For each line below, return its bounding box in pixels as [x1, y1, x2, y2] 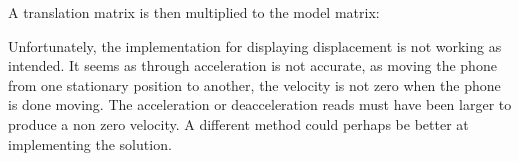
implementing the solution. [8, 133, 172, 154]
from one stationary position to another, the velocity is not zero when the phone [8, 74, 501, 95]
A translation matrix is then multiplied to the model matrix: [8, 2, 380, 22]
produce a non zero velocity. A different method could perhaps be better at [8, 113, 469, 134]
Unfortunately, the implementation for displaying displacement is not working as [8, 35, 502, 56]
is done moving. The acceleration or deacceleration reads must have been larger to [8, 94, 512, 115]
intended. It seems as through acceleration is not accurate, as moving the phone [8, 55, 497, 76]
